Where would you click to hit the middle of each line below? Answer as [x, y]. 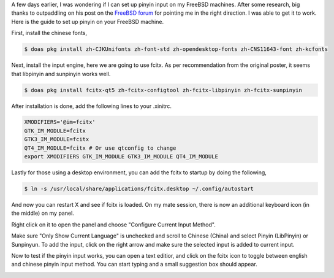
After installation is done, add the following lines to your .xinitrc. [91, 106]
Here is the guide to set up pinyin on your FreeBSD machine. [88, 21]
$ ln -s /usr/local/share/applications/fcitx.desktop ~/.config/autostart [139, 189]
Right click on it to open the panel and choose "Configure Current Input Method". [113, 225]
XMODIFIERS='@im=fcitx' [60, 122]
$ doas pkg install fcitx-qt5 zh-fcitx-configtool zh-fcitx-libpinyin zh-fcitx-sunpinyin [163, 90]
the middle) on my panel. [43, 213]
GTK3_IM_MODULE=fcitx [57, 139]
